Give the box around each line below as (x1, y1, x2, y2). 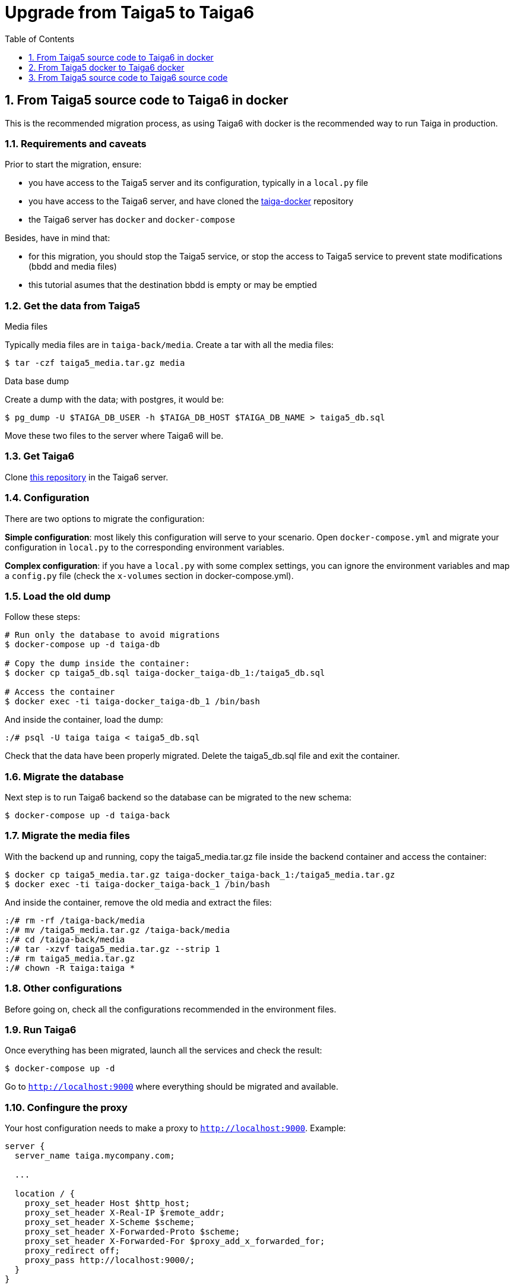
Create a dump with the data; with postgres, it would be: (5, 394, 224, 405)
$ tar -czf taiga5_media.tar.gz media (5, 358, 185, 368)
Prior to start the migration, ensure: (5, 159, 142, 170)
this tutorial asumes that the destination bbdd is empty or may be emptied (28, 280, 317, 290)
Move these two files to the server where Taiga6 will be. (5, 431, 224, 441)
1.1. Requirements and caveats (5, 137, 147, 150)
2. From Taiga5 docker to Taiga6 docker (28, 62, 185, 72)
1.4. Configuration (5, 492, 90, 504)
